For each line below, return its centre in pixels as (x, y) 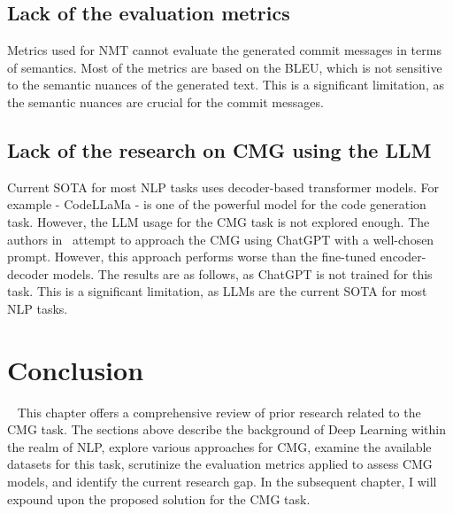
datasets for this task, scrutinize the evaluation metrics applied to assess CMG (220, 464)
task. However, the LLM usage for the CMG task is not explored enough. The (219, 221)
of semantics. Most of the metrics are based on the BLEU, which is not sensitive (225, 67)
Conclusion (76, 369)
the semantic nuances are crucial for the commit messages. (165, 101)
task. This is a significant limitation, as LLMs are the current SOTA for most (217, 291)
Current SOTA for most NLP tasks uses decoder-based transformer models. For (223, 187)
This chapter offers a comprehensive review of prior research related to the (219, 412)
